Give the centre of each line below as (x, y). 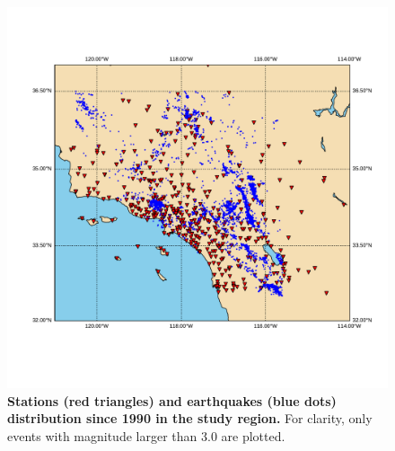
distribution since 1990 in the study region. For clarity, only (190, 418)
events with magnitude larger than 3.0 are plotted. (146, 435)
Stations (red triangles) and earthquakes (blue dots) (172, 400)
